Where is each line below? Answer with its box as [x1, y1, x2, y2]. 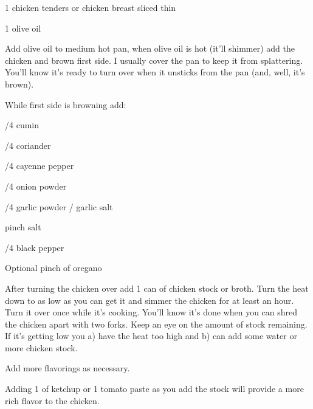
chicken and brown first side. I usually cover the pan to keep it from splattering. [5, 53, 303, 66]
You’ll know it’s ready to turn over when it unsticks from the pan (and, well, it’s [5, 66, 305, 78]
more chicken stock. [5, 341, 78, 354]
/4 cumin [5, 119, 39, 131]
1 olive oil [5, 21, 41, 34]
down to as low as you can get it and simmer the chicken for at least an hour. [5, 294, 294, 306]
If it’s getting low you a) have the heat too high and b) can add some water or [5, 329, 297, 342]
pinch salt [5, 221, 41, 233]
